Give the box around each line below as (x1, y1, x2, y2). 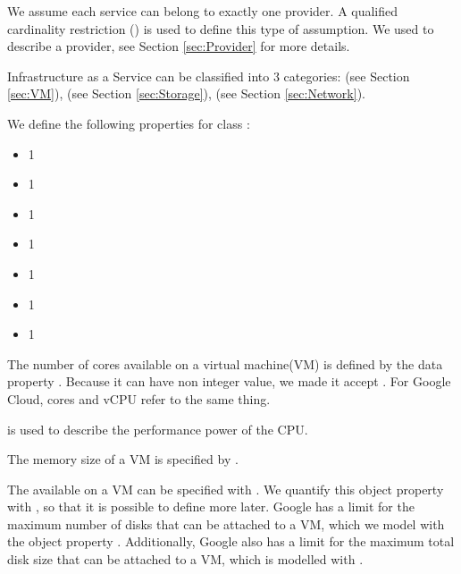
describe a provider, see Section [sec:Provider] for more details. (7, 37, 350, 55)
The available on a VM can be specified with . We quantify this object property (7, 479, 444, 498)
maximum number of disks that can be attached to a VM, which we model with (7, 514, 445, 533)
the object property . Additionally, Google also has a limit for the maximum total (7, 532, 455, 551)
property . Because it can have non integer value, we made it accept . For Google (7, 372, 451, 391)
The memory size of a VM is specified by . (7, 450, 239, 468)
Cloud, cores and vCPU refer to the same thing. (7, 389, 271, 408)
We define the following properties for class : (7, 114, 250, 132)
